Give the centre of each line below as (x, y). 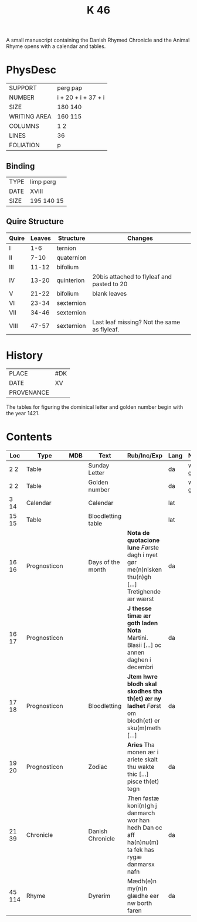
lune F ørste (143, 547)
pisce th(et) (143, 781)
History (25, 355)
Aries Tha (141, 744)
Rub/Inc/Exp (145, 455)
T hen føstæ (143, 798)
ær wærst (140, 599)
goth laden (142, 623)
